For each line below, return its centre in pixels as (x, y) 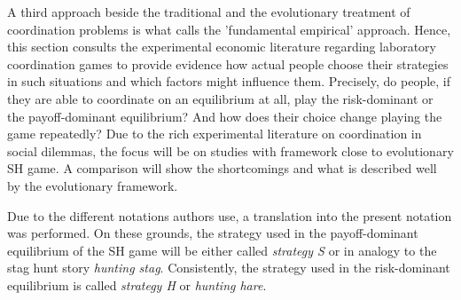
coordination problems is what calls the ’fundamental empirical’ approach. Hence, (229, 29)
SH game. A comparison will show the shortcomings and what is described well (222, 168)
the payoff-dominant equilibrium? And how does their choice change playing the (225, 116)
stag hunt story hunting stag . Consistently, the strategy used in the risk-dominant (229, 268)
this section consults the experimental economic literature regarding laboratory (222, 47)
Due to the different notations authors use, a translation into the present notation (230, 215)
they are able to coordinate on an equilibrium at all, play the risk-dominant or (220, 98)
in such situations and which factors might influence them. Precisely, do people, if (229, 81)
